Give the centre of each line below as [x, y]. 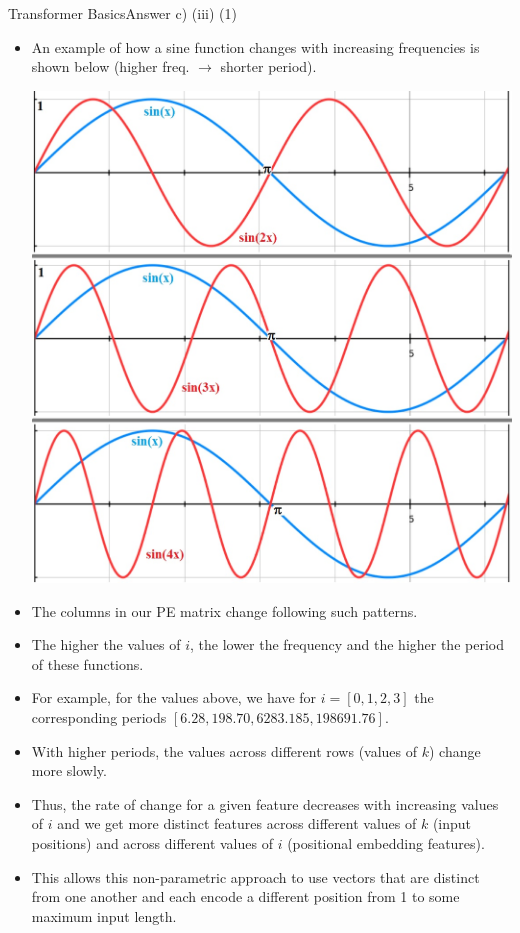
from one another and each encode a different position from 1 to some [245, 896]
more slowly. [69, 770]
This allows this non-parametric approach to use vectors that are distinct [255, 876]
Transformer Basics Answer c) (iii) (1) [122, 13]
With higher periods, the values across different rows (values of [224, 750]
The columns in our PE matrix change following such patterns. [224, 610]
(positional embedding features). [386, 842]
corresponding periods [99, 716]
